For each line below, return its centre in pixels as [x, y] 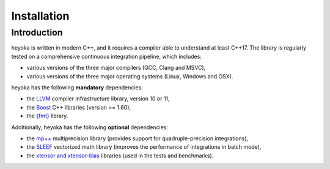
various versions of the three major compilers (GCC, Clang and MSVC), [116, 68]
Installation [40, 16]
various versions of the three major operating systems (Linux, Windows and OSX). [130, 76]
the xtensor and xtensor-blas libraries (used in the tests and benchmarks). [120, 156]
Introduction [37, 32]
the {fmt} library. [47, 116]
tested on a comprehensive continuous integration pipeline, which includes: [106, 56]
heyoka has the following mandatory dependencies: [77, 87]
